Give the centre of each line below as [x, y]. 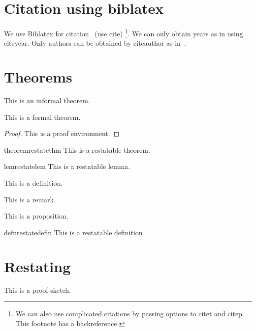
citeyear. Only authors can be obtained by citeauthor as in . [95, 43]
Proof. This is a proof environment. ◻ [62, 133]
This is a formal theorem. [42, 117]
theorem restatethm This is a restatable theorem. [77, 150]
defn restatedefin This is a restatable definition [73, 232]
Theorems [38, 77]
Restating [37, 266]
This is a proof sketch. [37, 290]
